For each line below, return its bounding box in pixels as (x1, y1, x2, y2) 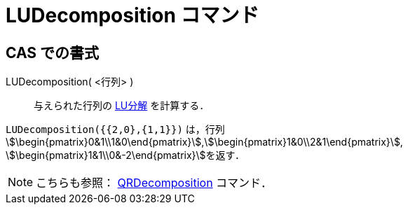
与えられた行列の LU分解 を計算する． (34, 99, 210, 112)
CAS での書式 (6, 43, 100, 62)
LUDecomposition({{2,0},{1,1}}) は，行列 (6, 123, 225, 136)
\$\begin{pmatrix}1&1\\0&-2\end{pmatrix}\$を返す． (6, 149, 245, 162)
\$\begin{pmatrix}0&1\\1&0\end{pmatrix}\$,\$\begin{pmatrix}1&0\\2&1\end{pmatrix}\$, (6, 136, 403, 148)
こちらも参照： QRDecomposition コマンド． (36, 176, 273, 190)
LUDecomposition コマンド (6, 3, 259, 27)
